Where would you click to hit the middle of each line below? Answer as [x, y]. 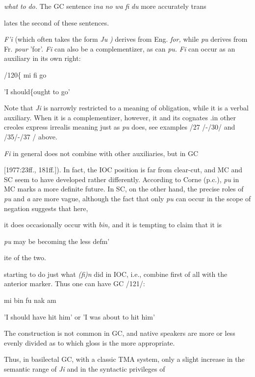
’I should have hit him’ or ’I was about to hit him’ [79, 316]
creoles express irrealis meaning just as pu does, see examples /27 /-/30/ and [120, 127]
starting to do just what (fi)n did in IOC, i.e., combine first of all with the [116, 274]
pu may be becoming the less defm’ [57, 241]
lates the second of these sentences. [57, 22]
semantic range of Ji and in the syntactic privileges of [85, 369]
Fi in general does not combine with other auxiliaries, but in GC [101, 153]
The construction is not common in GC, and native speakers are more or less [120, 333]
